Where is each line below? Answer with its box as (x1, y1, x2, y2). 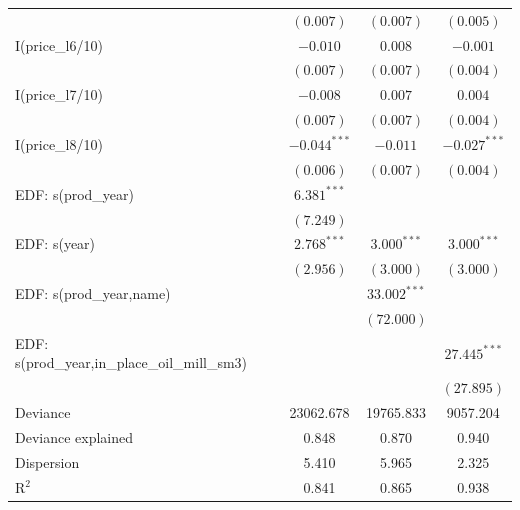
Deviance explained (15, 426, 134, 447)
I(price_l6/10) (15, 34, 103, 55)
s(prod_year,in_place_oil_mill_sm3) (15, 352, 248, 373)
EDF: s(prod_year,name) (15, 283, 171, 304)
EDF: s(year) (15, 233, 96, 254)
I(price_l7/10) (15, 84, 103, 105)
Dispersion (15, 451, 80, 472)
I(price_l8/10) (15, 133, 103, 154)
